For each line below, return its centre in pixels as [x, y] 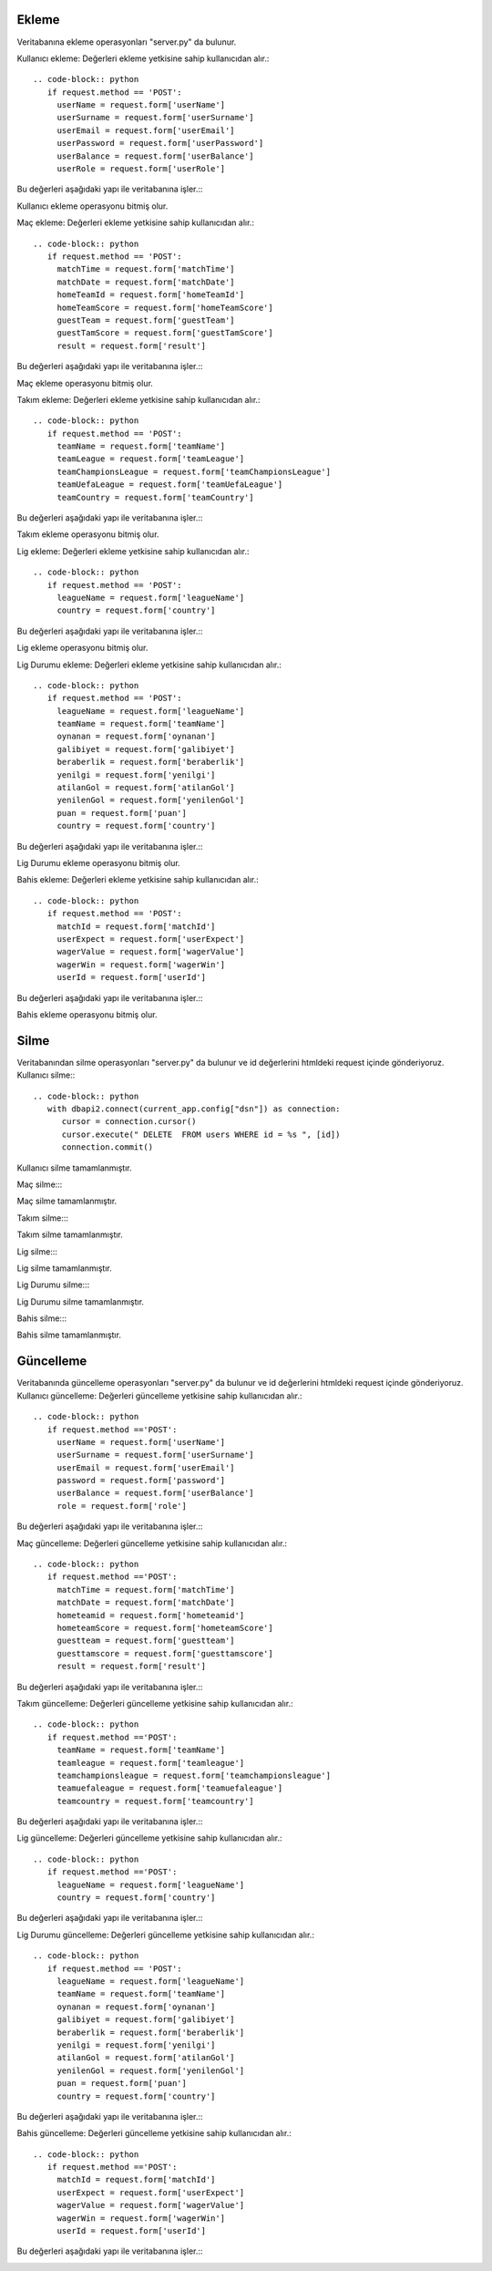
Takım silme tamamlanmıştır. [70, 1234]
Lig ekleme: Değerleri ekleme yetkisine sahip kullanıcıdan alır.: [133, 551]
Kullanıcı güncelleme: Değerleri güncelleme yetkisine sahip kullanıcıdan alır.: [159, 1396]
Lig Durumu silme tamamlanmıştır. [81, 1301]
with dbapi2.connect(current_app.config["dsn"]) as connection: [194, 1109]
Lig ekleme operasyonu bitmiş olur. [82, 648]
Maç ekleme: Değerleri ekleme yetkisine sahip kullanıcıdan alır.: [136, 222]
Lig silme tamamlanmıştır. [65, 1268]
